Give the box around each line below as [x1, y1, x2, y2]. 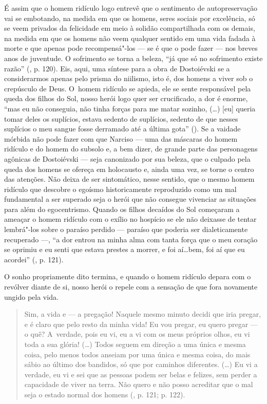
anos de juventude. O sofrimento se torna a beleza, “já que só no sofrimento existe [4, 52, 263, 63]
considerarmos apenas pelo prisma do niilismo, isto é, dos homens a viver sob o [4, 73, 253, 84]
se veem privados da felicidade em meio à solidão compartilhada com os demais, [4, 23, 255, 33]
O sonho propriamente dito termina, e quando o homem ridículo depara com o [4, 271, 251, 282]
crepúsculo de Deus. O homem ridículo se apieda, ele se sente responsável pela [4, 83, 251, 93]
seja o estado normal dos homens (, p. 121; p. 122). [24, 389, 185, 399]
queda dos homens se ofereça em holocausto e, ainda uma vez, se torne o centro [4, 163, 254, 174]
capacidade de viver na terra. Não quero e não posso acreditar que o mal [24, 379, 253, 390]
